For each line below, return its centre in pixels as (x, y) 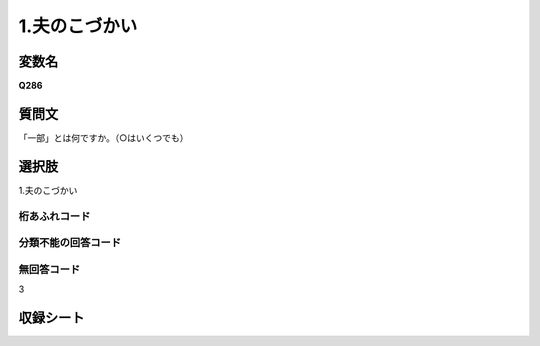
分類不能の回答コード (70, 243)
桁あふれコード (54, 216)
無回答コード (49, 269)
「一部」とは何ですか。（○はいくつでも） (103, 137)
